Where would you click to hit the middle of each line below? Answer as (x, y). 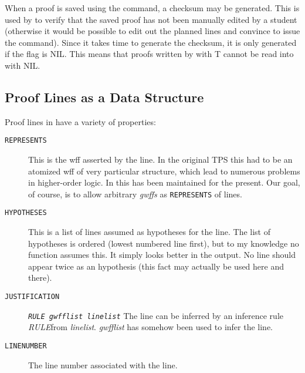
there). (40, 278)
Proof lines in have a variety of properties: (80, 121)
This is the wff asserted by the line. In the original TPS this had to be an (160, 159)
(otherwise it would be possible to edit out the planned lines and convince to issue (152, 31)
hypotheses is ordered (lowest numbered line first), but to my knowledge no (164, 243)
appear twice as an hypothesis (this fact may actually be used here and (156, 266)
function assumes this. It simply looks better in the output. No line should (162, 255)
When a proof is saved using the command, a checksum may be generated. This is (152, 8)
